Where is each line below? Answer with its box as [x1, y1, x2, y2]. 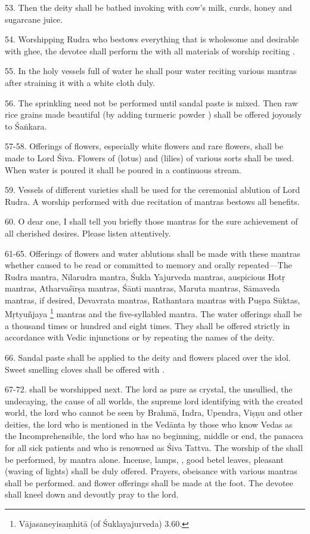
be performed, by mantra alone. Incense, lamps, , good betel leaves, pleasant [5, 453, 284, 465]
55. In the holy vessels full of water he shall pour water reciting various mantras [5, 65, 297, 77]
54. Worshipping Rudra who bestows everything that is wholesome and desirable [5, 33, 299, 45]
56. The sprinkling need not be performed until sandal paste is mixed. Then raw [5, 96, 298, 109]
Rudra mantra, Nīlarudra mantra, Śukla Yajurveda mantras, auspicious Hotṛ [5, 270, 286, 283]
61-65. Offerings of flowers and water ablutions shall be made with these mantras [5, 247, 300, 259]
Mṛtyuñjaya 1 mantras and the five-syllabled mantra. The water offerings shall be [5, 306, 302, 320]
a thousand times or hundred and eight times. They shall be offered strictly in [5, 319, 290, 332]
